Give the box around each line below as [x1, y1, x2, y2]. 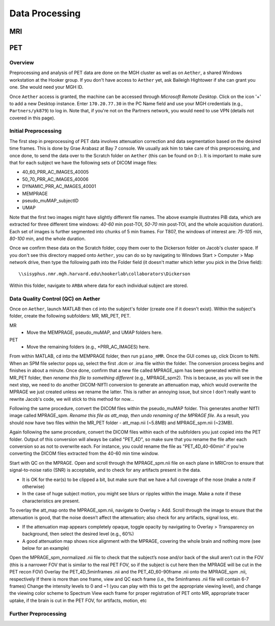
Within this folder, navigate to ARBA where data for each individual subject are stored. [9, 282, 188, 288]
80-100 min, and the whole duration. [9, 235, 86, 242]
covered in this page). [9, 115, 56, 121]
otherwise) [22, 483, 45, 490]
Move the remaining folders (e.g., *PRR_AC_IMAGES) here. [26, 344, 150, 350]
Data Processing [9, 8, 81, 19]
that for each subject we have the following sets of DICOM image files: [9, 159, 157, 165]
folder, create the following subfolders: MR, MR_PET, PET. [9, 313, 131, 319]
